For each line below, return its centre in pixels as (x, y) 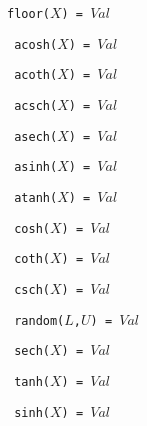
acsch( (36, 105)
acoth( (36, 75)
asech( (36, 136)
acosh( (36, 44)
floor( (28, 14)
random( (39, 320)
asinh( (36, 167)
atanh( (36, 197)
